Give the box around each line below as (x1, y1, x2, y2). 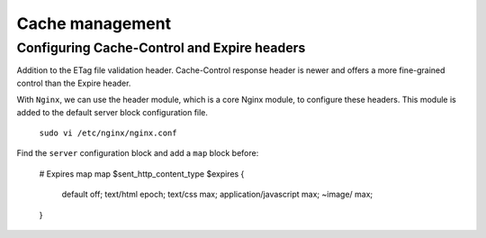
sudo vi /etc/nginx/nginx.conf (39, 127, 177, 138)
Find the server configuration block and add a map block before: (16, 148, 259, 159)
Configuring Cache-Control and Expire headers (16, 40, 306, 56)
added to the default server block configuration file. (16, 106, 209, 117)
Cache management (16, 14, 171, 33)
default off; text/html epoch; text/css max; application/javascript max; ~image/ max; (61, 189, 373, 200)
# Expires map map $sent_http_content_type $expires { (39, 168, 245, 179)
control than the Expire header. (16, 78, 131, 88)
